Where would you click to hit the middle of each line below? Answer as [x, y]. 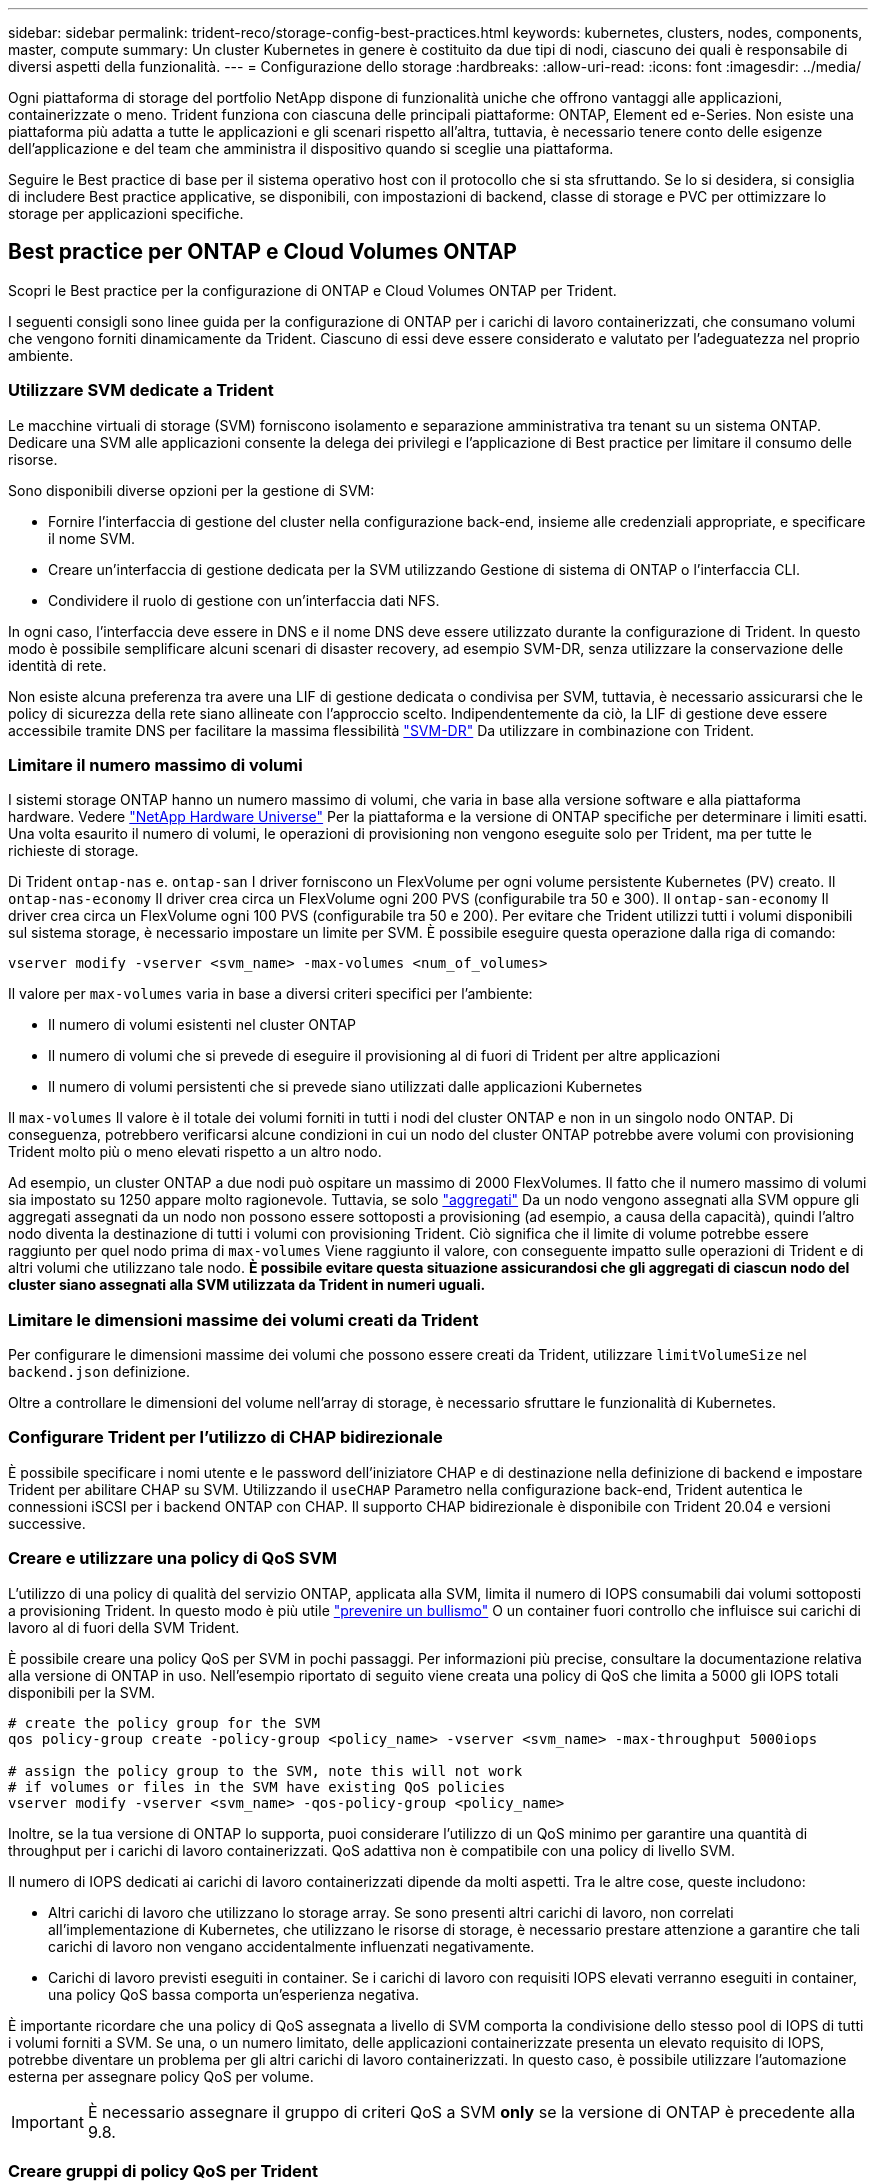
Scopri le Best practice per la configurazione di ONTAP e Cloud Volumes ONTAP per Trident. [312, 290]
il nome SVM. [92, 538]
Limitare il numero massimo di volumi [155, 764]
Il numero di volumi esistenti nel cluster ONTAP [202, 1025]
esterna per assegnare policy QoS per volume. [161, 2076]
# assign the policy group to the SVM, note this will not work [265, 1770]
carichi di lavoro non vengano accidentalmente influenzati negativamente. [291, 1946]
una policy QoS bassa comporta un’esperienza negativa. [233, 1994]
